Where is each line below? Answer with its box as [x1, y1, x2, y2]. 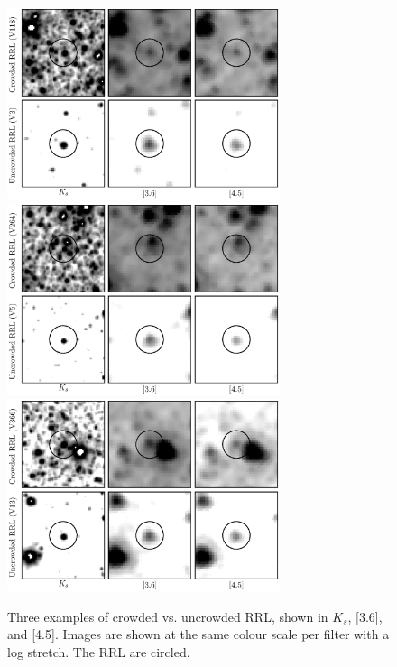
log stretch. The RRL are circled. [7, 642, 190, 661]
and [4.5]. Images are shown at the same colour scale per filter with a [7, 625, 390, 644]
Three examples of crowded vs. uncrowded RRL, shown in [7, 607, 328, 625]
